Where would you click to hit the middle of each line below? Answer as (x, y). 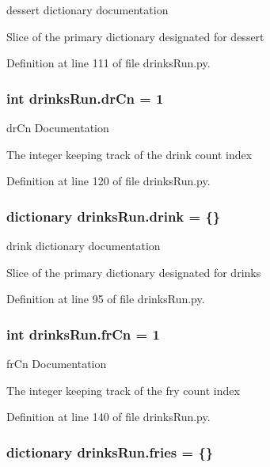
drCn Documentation (58, 127)
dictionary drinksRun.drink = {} (114, 216)
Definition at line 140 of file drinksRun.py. (108, 417)
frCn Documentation (57, 363)
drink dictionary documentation (84, 245)
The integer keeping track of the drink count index (129, 154)
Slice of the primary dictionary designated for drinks (134, 272)
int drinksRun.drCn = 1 (85, 98)
